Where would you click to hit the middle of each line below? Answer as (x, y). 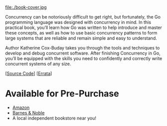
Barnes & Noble (28, 112)
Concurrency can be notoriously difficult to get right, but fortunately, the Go (83, 17)
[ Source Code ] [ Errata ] (29, 73)
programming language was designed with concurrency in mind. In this (78, 22)
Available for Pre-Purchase (62, 94)
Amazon (21, 107)
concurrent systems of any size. (38, 64)
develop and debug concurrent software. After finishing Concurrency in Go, (83, 53)
